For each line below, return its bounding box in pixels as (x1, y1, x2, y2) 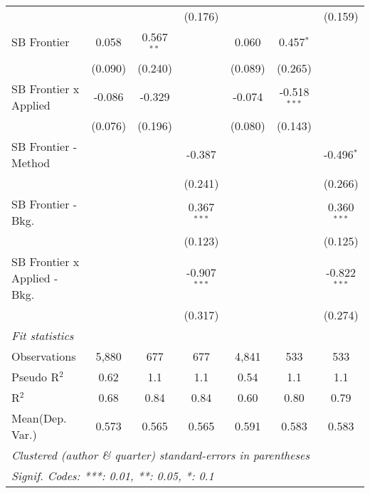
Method (11, 154, 51, 171)
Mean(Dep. (11, 409, 67, 426)
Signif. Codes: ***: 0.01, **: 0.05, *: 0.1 (11, 467, 214, 484)
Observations (11, 347, 76, 364)
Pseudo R (11, 368, 60, 385)
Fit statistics (11, 327, 74, 344)
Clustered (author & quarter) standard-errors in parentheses (11, 446, 310, 463)
